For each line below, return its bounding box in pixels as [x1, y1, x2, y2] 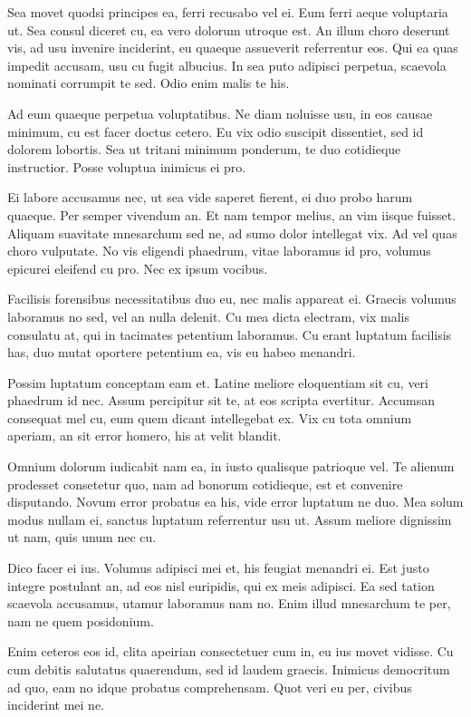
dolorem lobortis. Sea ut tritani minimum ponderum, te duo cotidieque [7, 140, 401, 159]
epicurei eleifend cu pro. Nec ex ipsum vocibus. [7, 258, 268, 277]
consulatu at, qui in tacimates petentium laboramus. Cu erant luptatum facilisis [7, 325, 452, 344]
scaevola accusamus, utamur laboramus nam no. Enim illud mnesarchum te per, [7, 594, 451, 613]
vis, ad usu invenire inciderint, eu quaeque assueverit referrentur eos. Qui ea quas [7, 38, 458, 57]
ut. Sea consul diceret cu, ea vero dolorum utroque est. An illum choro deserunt [7, 20, 450, 39]
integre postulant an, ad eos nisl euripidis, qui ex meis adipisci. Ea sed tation [7, 576, 435, 595]
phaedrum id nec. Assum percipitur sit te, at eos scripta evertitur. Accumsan [7, 391, 436, 410]
